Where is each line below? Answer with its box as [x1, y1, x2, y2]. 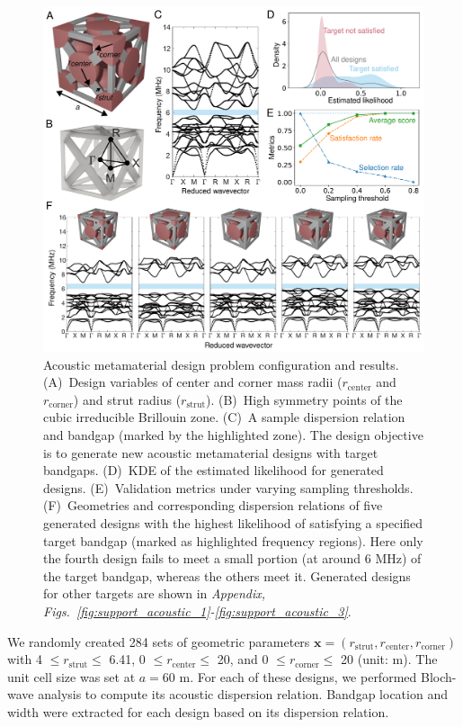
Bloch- [420, 667, 457, 686]
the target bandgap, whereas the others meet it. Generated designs [43, 566, 411, 585]
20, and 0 [217, 650, 269, 669]
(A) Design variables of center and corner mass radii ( [43, 372, 343, 391]
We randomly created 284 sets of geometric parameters [7, 632, 310, 651]
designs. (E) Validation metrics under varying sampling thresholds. [43, 478, 414, 497]
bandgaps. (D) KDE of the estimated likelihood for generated [43, 461, 384, 480]
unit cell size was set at [7, 667, 136, 686]
